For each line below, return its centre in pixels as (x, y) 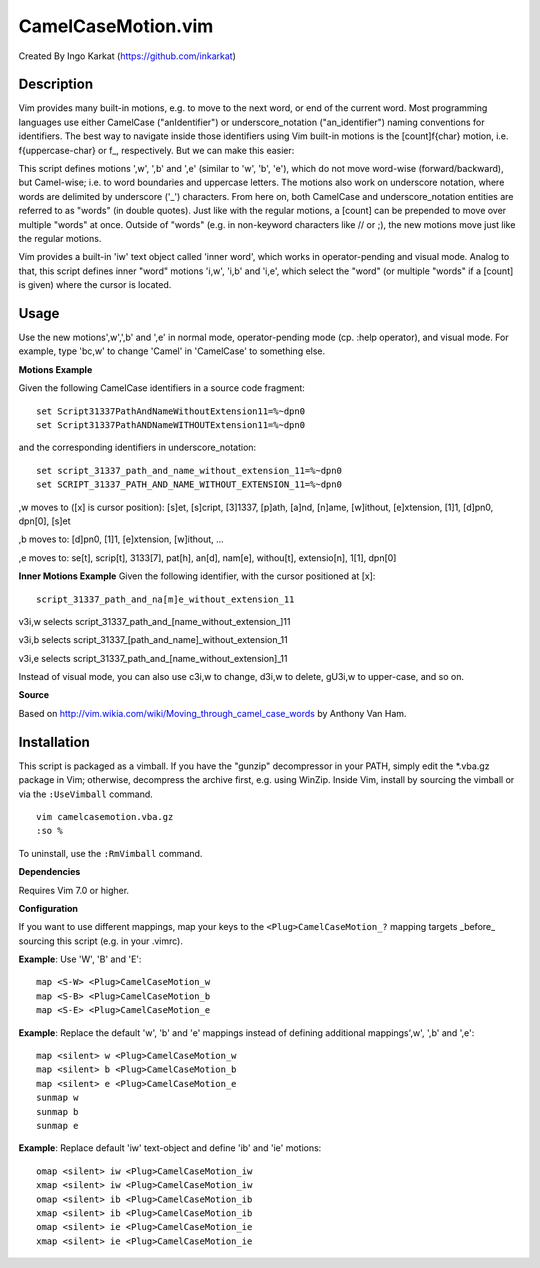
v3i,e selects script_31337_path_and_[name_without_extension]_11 (153, 658)
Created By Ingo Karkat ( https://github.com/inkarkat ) (127, 56)
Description (56, 84)
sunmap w (57, 1098)
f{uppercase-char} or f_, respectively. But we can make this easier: (156, 150)
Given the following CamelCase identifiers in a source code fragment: (161, 388)
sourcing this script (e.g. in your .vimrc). (101, 941)
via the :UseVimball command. (86, 794)
